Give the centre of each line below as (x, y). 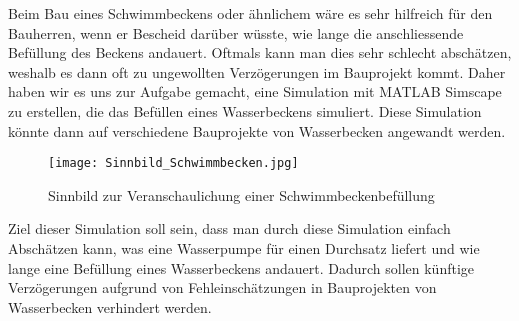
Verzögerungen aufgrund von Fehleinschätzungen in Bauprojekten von (222, 287)
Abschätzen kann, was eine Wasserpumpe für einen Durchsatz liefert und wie (244, 248)
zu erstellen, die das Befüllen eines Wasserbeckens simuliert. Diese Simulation (245, 110)
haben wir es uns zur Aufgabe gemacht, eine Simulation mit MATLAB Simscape (255, 91)
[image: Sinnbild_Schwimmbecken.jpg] (173, 163)
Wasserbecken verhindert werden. (110, 306)
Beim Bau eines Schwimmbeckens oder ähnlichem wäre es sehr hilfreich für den (250, 13)
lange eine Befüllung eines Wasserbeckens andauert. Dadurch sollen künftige (241, 267)
